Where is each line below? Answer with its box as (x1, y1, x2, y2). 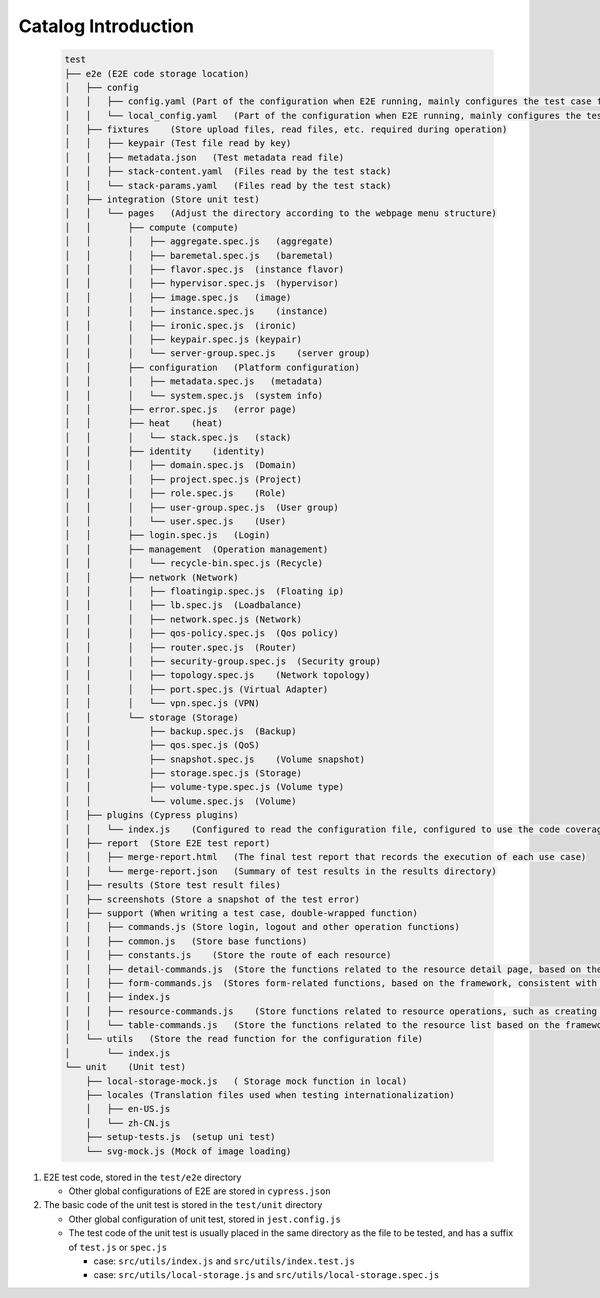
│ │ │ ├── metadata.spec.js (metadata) (64, 376, 324, 387)
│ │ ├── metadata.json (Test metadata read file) (64, 151, 345, 163)
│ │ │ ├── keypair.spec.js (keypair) (64, 333, 302, 345)
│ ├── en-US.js (85, 1103, 171, 1115)
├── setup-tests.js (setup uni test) (85, 1131, 276, 1143)
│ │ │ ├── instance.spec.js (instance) (64, 306, 329, 317)
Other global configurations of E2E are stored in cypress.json (68, 1185, 331, 1197)
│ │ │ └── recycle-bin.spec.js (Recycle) (64, 558, 324, 569)
